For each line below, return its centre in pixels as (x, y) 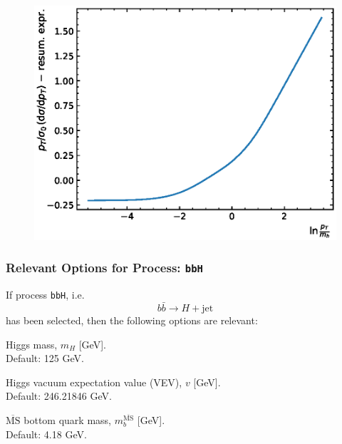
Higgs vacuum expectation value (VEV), (94, 382)
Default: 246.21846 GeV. (59, 396)
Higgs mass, (32, 344)
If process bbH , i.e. (45, 295)
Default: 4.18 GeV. (46, 434)
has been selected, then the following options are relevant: (132, 320)
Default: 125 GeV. (45, 358)
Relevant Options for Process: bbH (104, 268)
